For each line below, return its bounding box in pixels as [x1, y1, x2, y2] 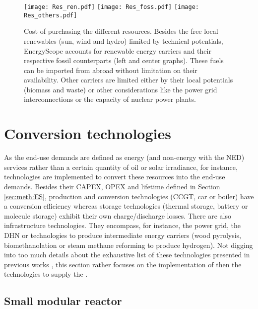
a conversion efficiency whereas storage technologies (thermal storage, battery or [4, 201, 248, 211]
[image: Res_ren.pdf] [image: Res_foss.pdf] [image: [24, 3, 199, 10]
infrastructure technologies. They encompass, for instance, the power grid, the [4, 220, 241, 231]
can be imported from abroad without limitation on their [24, 65, 197, 75]
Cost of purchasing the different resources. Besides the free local [24, 26, 218, 36]
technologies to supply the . [4, 269, 88, 279]
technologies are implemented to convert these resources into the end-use [4, 171, 225, 182]
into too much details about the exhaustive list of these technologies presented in [4, 249, 250, 260]
